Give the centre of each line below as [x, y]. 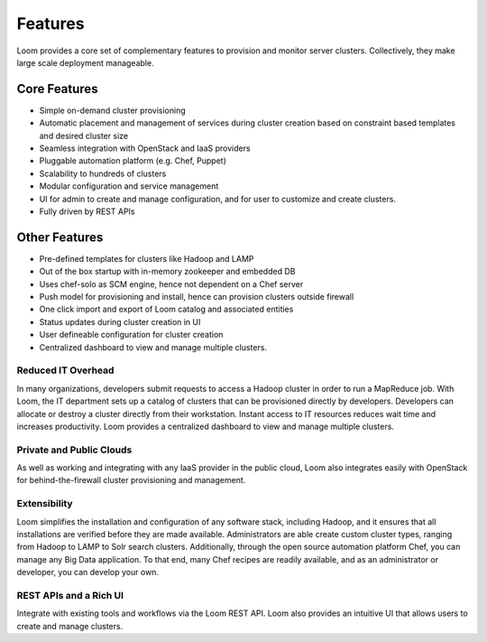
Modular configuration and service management [129, 186]
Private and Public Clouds [74, 450]
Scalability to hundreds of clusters [103, 173]
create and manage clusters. [70, 626]
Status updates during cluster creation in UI [120, 321]
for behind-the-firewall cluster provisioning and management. [131, 480]
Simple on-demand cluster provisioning [112, 110]
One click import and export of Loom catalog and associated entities [166, 309]
